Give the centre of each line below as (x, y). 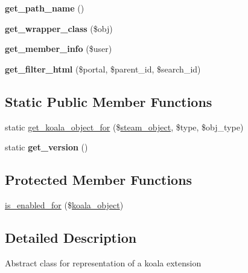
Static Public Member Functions (109, 101)
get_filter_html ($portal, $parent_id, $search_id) (103, 69)
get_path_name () (45, 8)
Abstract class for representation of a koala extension (103, 262)
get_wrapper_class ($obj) (59, 28)
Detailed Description (71, 237)
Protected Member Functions (99, 180)
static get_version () (46, 147)
